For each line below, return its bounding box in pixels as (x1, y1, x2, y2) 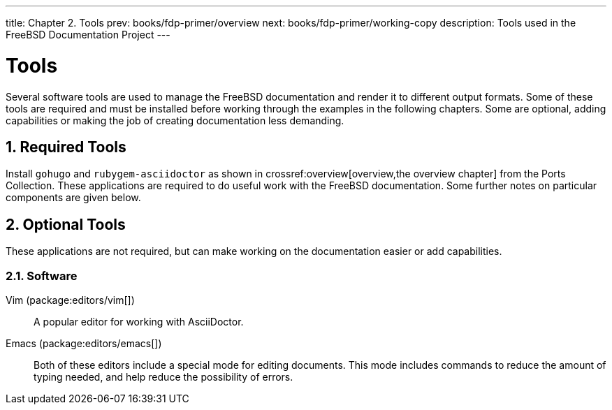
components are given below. (6, 191, 141, 204)
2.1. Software (6, 268, 78, 283)
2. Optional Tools (6, 215, 126, 233)
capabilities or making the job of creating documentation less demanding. (6, 114, 344, 126)
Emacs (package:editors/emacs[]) (6, 337, 162, 349)
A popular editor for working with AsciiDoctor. (34, 315, 244, 328)
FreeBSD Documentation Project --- (6, 29, 170, 41)
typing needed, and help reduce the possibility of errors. (34, 370, 293, 383)
